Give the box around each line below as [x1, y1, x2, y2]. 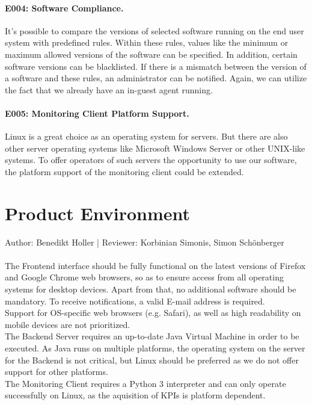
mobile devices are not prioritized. [5, 318, 130, 330]
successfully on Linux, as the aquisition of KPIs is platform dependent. [5, 389, 266, 401]
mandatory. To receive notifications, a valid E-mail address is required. [5, 294, 265, 307]
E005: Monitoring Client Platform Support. [5, 107, 189, 119]
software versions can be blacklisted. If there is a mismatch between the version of [5, 60, 307, 72]
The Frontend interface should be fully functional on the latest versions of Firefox [5, 259, 306, 271]
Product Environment [5, 200, 191, 225]
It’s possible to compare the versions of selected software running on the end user [5, 24, 304, 37]
